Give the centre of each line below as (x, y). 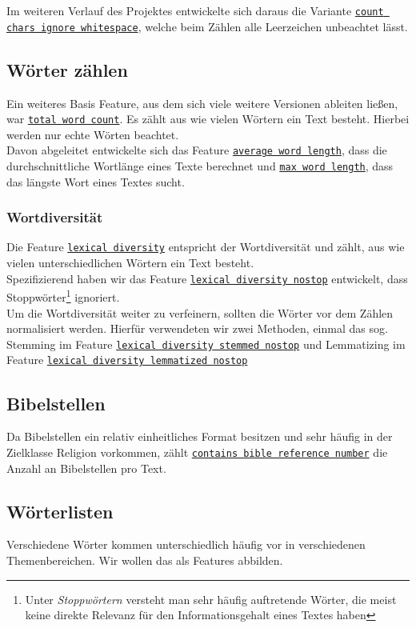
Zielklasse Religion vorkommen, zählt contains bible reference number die (197, 452)
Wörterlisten (60, 511)
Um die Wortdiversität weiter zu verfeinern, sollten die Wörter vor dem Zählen (200, 312)
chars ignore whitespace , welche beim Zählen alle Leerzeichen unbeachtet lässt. (207, 26)
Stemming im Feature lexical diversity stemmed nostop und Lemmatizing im (206, 344)
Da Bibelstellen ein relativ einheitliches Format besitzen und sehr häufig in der (200, 436)
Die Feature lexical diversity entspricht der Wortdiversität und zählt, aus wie (206, 247)
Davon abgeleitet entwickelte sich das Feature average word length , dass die (197, 150)
